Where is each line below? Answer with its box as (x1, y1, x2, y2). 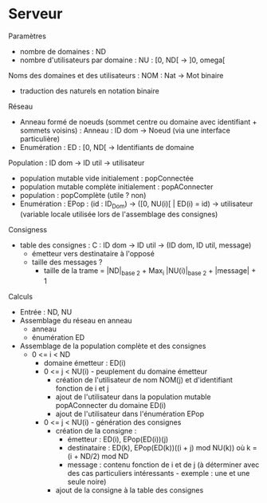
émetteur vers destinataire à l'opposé (31, 248, 155, 258)
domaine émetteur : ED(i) (43, 358, 126, 367)
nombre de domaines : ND (19, 46, 106, 56)
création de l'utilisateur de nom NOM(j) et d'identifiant (55, 374, 234, 384)
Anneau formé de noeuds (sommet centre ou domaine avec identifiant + (19, 117, 257, 126)
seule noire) (67, 477, 107, 486)
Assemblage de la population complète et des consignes (19, 341, 206, 351)
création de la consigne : (55, 426, 137, 435)
